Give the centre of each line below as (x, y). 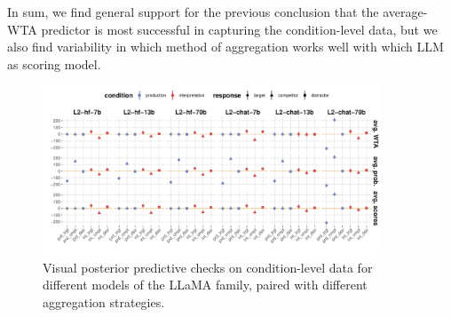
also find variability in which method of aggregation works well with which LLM (225, 47)
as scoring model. (54, 63)
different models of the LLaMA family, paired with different (205, 285)
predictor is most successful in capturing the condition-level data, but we (239, 29)
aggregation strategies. (104, 301)
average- (405, 12)
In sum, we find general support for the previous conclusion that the (193, 12)
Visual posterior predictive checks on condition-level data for (208, 267)
